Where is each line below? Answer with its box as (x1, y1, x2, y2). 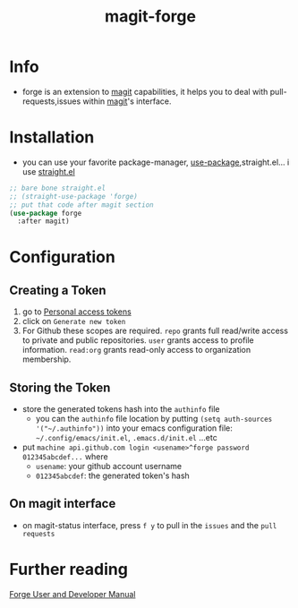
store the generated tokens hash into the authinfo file (21, 404, 221, 415)
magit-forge (104, 6, 197, 27)
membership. (21, 354, 72, 364)
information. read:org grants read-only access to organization (21, 345, 251, 355)
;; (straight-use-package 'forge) (9, 192, 139, 201)
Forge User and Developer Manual (9, 588, 136, 599)
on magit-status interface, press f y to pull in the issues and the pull (21, 519, 277, 530)
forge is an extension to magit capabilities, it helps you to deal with (21, 86, 268, 97)
